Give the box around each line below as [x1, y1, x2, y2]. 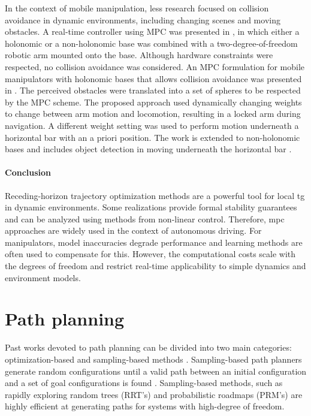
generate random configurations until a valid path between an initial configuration [5, 364, 307, 377]
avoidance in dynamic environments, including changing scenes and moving [5, 13, 280, 26]
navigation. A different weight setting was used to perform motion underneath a [5, 119, 299, 131]
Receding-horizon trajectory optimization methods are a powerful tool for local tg [5, 189, 305, 201]
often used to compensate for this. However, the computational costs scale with [5, 248, 296, 260]
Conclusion [5, 166, 52, 179]
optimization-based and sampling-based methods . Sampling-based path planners [5, 352, 302, 365]
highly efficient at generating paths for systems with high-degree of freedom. [5, 400, 285, 412]
